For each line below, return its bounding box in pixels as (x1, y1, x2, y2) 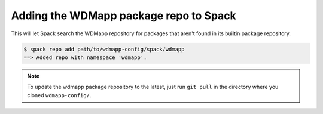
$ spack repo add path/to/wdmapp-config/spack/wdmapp (23, 45, 185, 53)
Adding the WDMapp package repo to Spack (11, 9, 236, 22)
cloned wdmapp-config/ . (27, 91, 92, 98)
